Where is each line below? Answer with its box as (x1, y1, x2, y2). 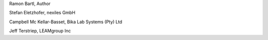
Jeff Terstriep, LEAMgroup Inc (9, 28, 71, 34)
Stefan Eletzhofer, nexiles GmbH (9, 10, 75, 16)
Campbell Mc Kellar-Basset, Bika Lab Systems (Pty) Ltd (9, 19, 123, 25)
